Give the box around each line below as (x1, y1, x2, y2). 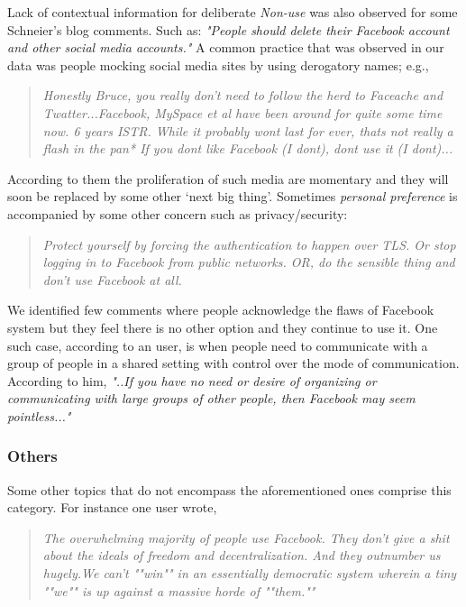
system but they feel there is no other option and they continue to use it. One (7, 317, 438, 336)
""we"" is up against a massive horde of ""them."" (42, 581, 315, 600)
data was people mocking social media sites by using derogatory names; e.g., (7, 55, 429, 74)
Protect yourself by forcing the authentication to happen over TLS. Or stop (42, 235, 456, 253)
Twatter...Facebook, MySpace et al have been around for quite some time (42, 103, 443, 122)
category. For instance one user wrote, (7, 498, 217, 517)
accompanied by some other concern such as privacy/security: (7, 204, 348, 223)
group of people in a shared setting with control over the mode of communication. (7, 354, 460, 372)
